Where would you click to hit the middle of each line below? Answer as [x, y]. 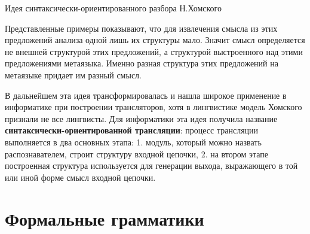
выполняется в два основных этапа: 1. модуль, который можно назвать [133, 142]
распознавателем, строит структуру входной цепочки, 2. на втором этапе [137, 154]
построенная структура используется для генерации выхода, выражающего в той [151, 165]
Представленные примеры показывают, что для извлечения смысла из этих [141, 28]
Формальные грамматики [105, 218]
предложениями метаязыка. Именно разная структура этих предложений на [142, 63]
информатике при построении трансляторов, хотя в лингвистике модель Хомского [154, 107]
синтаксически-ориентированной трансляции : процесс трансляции [132, 130]
